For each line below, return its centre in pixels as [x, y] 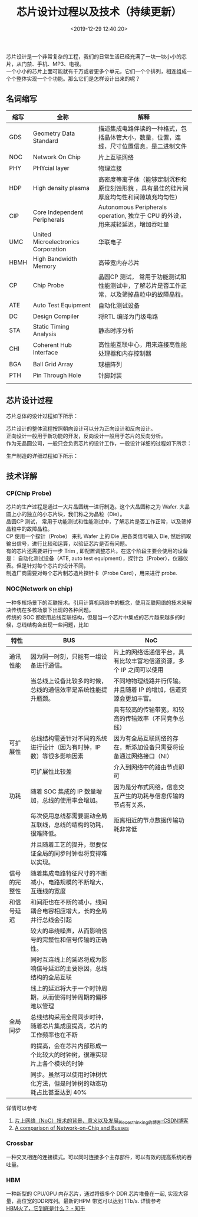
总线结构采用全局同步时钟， [69, 1017]
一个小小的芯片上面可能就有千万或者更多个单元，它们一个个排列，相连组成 [96, 71]
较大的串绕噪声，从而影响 [66, 931]
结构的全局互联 [51, 977]
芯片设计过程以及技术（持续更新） [99, 12]
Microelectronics [56, 241]
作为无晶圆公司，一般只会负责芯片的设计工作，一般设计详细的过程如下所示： [99, 443]
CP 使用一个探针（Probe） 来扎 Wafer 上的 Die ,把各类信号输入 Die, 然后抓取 [99, 536]
